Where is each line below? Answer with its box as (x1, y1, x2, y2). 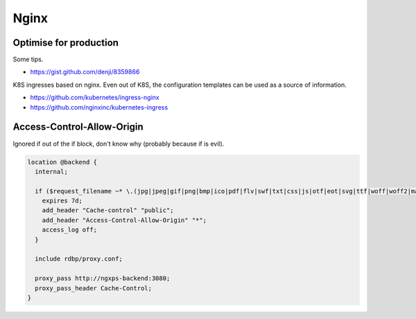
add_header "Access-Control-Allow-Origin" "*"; (42, 216, 207, 224)
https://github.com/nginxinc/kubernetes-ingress (30, 103, 168, 111)
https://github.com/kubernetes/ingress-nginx (30, 94, 159, 102)
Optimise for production (12, 37, 119, 49)
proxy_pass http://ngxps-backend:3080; (35, 275, 171, 282)
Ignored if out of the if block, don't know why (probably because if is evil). (12, 139, 225, 148)
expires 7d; (42, 197, 83, 205)
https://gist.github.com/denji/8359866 (30, 68, 140, 76)
